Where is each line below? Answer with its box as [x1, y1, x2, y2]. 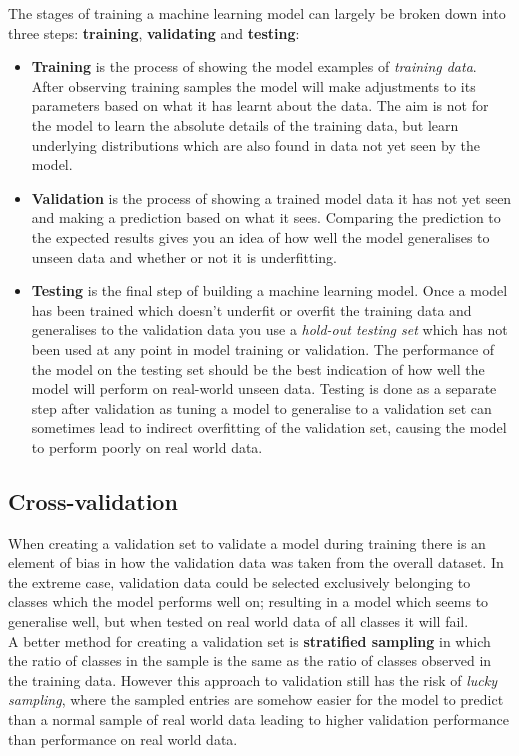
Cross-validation [8, 485, 178, 516]
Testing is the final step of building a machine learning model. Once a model [31, 280, 508, 301]
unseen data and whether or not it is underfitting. [31, 246, 337, 267]
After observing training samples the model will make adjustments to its [31, 75, 476, 96]
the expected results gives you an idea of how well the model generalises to [31, 226, 490, 247]
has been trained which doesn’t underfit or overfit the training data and [31, 299, 472, 320]
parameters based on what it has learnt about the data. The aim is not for [31, 95, 489, 116]
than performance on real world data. [8, 728, 238, 749]
